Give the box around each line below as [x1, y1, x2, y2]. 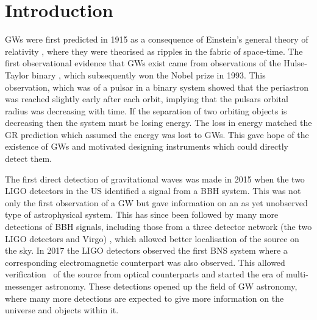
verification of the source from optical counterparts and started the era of [5, 268, 283, 280]
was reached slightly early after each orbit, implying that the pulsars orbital [5, 92, 288, 105]
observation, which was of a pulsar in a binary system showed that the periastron [5, 80, 309, 93]
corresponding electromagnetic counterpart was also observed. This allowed [5, 256, 285, 268]
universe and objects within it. [5, 304, 119, 316]
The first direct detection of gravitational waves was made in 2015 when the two [5, 172, 305, 185]
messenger [5, 280, 43, 292]
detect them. [5, 152, 52, 165]
